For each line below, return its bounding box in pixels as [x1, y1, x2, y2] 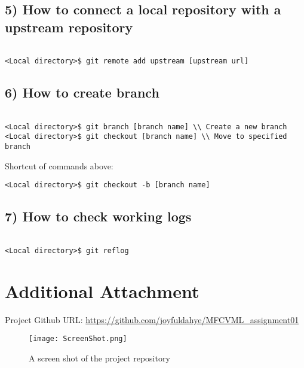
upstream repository [5, 17, 133, 36]
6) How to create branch [5, 83, 159, 102]
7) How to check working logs [5, 207, 192, 226]
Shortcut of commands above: [5, 159, 113, 172]
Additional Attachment [5, 278, 199, 303]
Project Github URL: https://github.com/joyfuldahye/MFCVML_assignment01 [5, 313, 299, 326]
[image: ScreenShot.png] [29, 334, 127, 343]
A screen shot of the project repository [29, 351, 170, 364]
